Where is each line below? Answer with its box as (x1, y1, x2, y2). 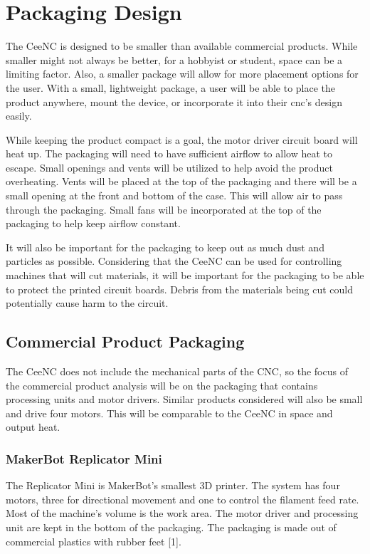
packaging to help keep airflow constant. (6, 216, 181, 231)
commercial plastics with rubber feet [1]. (6, 533, 181, 548)
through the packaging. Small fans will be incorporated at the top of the (6, 202, 322, 216)
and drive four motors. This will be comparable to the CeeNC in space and (6, 405, 333, 420)
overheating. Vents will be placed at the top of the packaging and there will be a (6, 174, 357, 189)
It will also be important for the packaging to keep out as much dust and (6, 239, 324, 254)
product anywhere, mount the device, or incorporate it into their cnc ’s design (6, 94, 342, 109)
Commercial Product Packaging (6, 330, 245, 352)
